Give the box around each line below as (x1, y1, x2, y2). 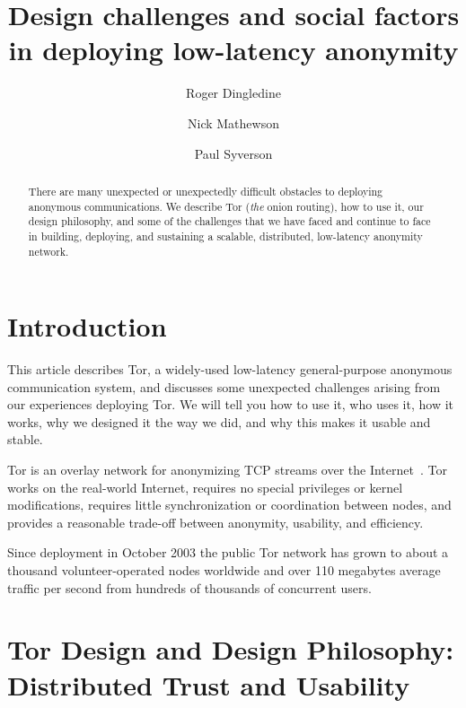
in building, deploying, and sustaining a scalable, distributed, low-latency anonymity (28, 228, 423, 243)
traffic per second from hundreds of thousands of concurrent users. (7, 578, 372, 597)
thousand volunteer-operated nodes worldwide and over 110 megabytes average (7, 561, 441, 580)
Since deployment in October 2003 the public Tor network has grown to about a (7, 543, 449, 562)
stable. (7, 430, 43, 449)
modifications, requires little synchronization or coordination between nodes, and (7, 495, 452, 514)
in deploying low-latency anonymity (8, 31, 459, 68)
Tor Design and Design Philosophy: (7, 631, 454, 668)
